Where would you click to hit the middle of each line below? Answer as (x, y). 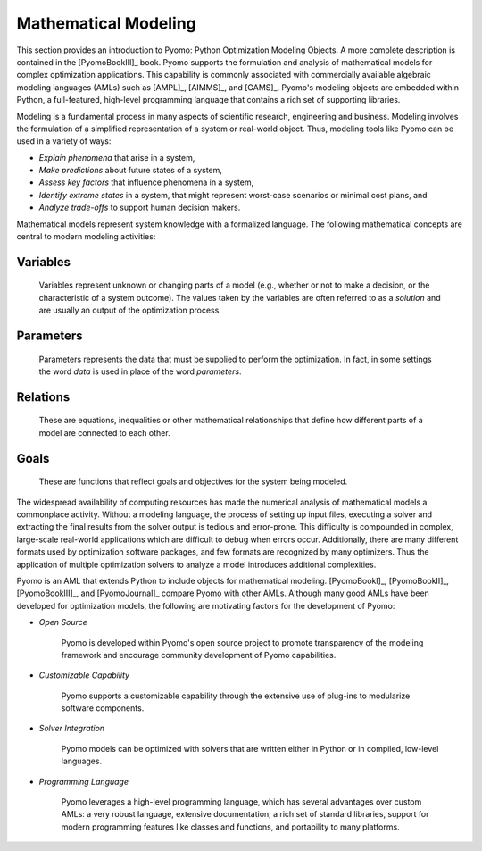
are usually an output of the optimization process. (130, 310)
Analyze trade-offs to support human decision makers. (140, 208)
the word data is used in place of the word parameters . (140, 371)
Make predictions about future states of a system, (131, 171)
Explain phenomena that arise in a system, (117, 157)
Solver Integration (72, 729)
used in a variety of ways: (64, 141)
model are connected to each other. (104, 432)
